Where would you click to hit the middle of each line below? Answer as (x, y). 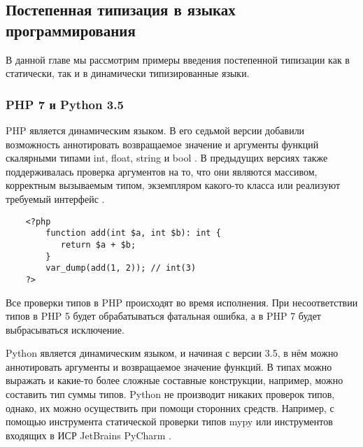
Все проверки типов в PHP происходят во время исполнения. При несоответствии (182, 302)
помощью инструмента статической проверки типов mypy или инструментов (169, 421)
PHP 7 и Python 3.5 (65, 104)
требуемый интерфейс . (55, 198)
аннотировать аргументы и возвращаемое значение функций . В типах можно (169, 366)
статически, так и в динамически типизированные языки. (128, 73)
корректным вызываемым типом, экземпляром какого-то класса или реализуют (173, 185)
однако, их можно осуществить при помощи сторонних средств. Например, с (170, 407)
